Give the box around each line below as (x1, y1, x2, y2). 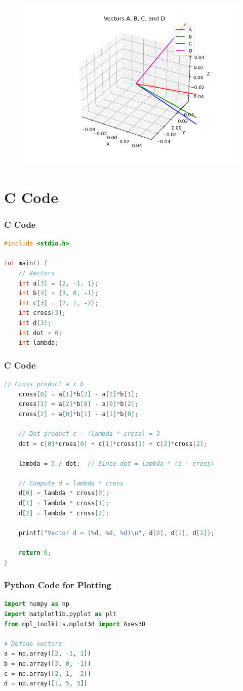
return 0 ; (18, 549, 52, 557)
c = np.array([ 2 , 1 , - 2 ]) (4, 670, 91, 677)
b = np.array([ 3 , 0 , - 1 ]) (4, 660, 91, 667)
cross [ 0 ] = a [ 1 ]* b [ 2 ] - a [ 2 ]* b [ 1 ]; (18, 390, 139, 398)
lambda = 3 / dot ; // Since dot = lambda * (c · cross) (18, 460, 215, 467)
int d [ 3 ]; (18, 319, 52, 327)
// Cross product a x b (4, 380, 84, 388)
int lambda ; (18, 339, 59, 347)
